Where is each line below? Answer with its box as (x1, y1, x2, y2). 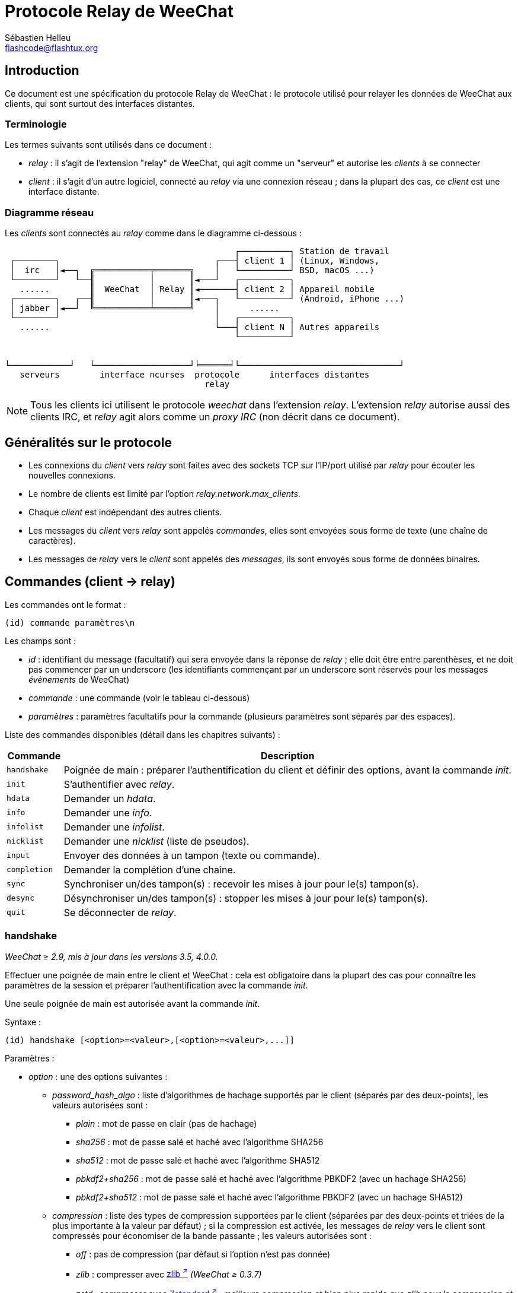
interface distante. (28, 186, 100, 197)
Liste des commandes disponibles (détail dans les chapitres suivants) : (5, 729, 280, 740)
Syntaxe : (5, 1016, 41, 1027)
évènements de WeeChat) (28, 674, 130, 684)
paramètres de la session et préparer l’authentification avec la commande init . (5, 980, 308, 990)
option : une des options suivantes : (28, 1071, 168, 1082)
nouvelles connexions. (28, 470, 116, 480)
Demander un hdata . (63, 792, 156, 804)
